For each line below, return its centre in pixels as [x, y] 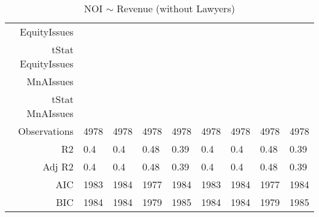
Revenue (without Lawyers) [176, 8]
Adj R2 [58, 166]
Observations [46, 131]
